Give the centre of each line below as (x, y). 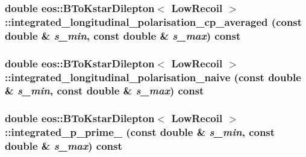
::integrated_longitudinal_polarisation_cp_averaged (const (154, 21)
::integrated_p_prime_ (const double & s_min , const (140, 132)
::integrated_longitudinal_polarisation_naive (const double (153, 77)
